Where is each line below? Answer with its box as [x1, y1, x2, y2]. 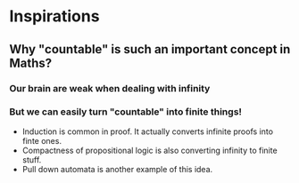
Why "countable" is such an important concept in [9, 42, 291, 57]
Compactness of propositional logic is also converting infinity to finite [21, 145, 278, 155]
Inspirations [9, 6, 100, 27]
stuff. [21, 154, 42, 165]
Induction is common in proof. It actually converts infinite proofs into [21, 126, 274, 137]
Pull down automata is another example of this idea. [21, 163, 213, 174]
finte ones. [21, 135, 62, 146]
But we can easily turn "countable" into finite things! [9, 106, 243, 118]
